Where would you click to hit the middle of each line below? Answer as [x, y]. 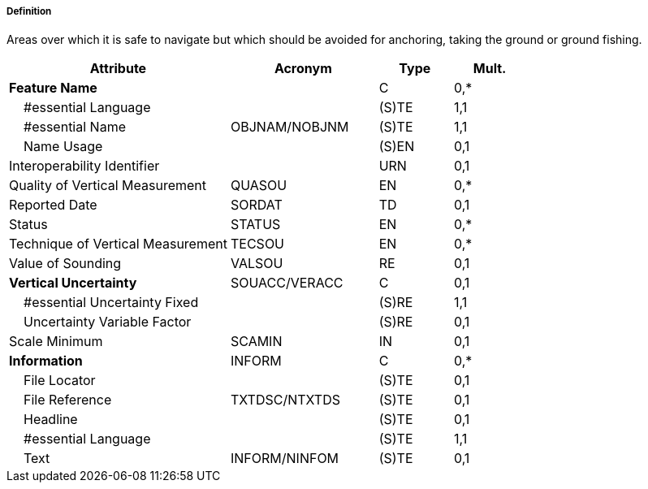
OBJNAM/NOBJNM [289, 127]
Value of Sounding [65, 264]
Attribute [118, 69]
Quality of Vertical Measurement [108, 186]
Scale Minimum [56, 342]
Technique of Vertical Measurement [118, 244]
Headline [51, 420]
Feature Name [53, 88]
